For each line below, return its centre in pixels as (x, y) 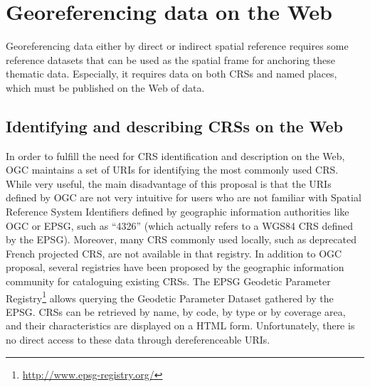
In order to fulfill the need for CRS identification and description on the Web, (175, 155)
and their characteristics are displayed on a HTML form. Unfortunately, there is (180, 325)
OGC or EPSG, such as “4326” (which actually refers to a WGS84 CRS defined (180, 225)
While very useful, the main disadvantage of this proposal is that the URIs (169, 183)
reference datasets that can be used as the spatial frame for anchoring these (171, 59)
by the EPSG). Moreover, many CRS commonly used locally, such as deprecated (181, 239)
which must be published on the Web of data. (105, 87)
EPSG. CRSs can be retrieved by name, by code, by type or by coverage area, (176, 311)
